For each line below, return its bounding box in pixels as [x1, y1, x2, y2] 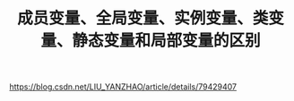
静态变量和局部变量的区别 [71, 30, 261, 51]
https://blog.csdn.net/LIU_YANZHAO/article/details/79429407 [9, 81, 238, 92]
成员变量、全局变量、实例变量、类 [16, 8, 269, 29]
